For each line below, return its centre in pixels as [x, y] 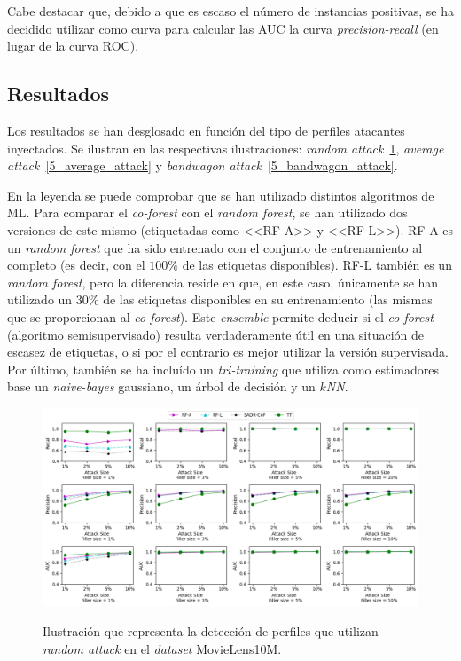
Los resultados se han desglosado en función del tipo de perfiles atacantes [206, 130]
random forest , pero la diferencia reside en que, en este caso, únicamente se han [223, 282]
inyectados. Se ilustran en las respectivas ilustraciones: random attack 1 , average [226, 148]
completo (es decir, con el [76, 265]
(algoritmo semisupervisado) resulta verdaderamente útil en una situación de [215, 334]
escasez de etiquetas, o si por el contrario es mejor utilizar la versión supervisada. [228, 352]
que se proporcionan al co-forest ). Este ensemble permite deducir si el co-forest [220, 316]
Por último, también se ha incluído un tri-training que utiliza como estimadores [223, 369]
